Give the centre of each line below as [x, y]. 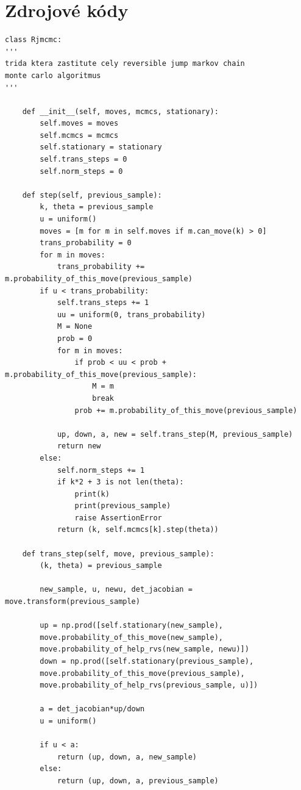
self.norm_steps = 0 [81, 171]
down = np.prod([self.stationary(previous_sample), [147, 661]
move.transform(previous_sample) [73, 602]
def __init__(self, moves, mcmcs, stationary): [120, 111]
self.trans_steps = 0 [83, 160]
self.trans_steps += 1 [103, 303]
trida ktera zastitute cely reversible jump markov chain [125, 64]
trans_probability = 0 [86, 243]
